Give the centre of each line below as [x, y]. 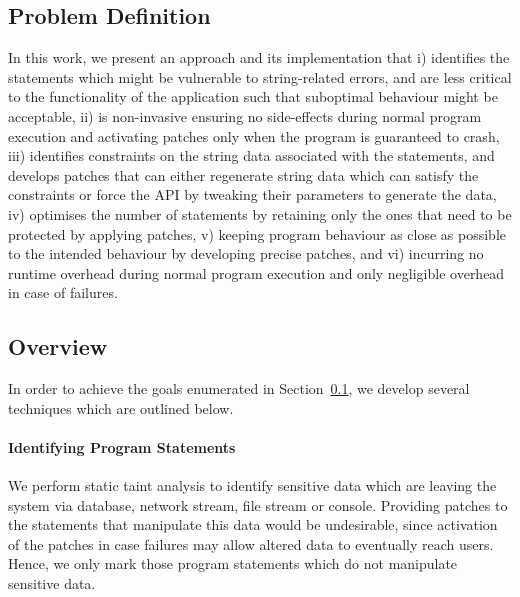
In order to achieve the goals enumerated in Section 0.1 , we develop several [239, 388]
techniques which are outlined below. [121, 407]
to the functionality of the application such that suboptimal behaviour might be [253, 96]
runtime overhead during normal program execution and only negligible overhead [256, 272]
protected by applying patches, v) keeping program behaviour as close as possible [257, 233]
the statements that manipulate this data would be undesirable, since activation [253, 524]
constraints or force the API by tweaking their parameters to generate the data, [252, 194]
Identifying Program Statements [122, 446]
